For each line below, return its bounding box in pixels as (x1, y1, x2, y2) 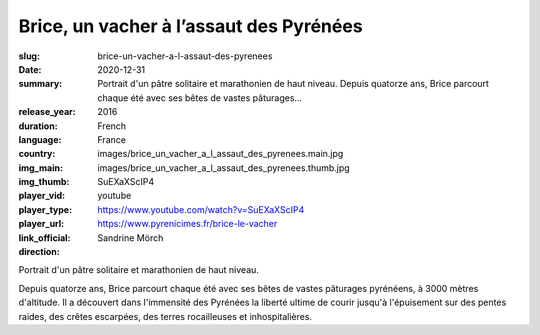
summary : (18, 78, 63, 90)
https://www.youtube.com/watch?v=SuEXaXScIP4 (97, 203, 305, 215)
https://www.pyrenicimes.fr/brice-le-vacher (97, 218, 278, 230)
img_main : (18, 161, 64, 174)
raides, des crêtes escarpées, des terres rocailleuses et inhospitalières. (18, 310, 313, 322)
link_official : (18, 231, 71, 244)
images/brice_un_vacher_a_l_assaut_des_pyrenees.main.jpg (97, 148, 344, 160)
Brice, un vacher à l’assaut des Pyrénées (18, 15, 364, 37)
